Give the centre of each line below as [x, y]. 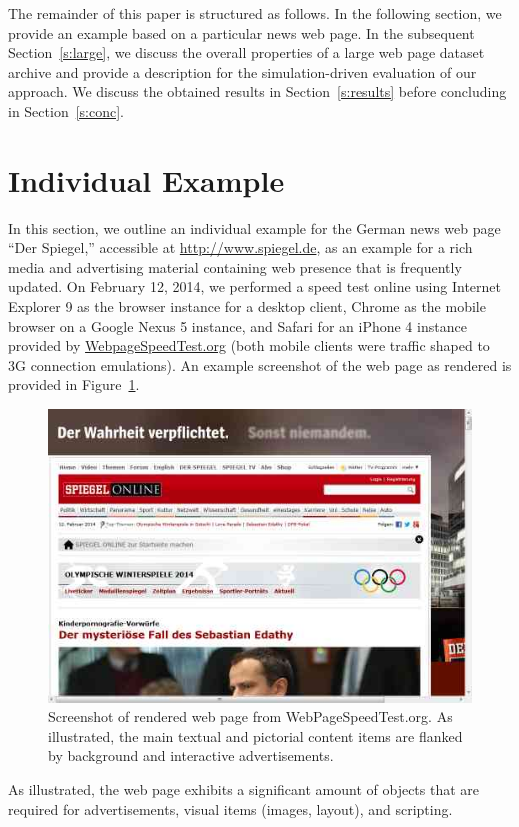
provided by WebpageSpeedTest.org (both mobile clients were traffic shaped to [249, 345]
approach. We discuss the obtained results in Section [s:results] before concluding [257, 91]
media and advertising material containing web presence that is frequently [235, 266]
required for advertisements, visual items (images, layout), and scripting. [230, 808]
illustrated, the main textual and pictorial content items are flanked [255, 735]
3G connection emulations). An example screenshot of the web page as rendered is [260, 364]
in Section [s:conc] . [66, 110]
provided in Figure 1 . [74, 384]
